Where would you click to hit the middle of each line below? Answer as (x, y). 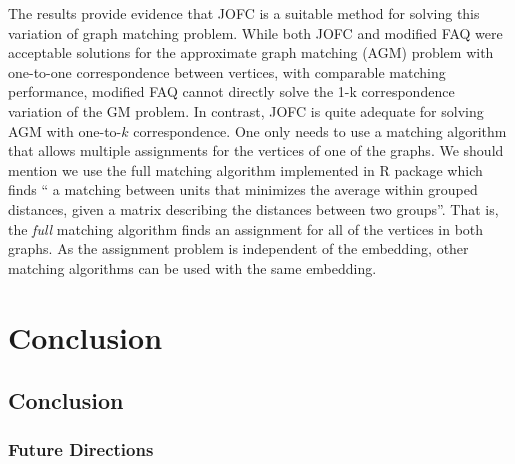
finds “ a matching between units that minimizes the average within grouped (243, 189)
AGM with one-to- (65, 130)
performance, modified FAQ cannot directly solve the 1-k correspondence (231, 91)
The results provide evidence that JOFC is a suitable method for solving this (244, 13)
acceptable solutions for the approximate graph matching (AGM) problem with (251, 52)
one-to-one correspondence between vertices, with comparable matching (227, 71)
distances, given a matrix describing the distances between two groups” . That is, (253, 208)
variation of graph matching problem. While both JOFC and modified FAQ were (255, 32)
